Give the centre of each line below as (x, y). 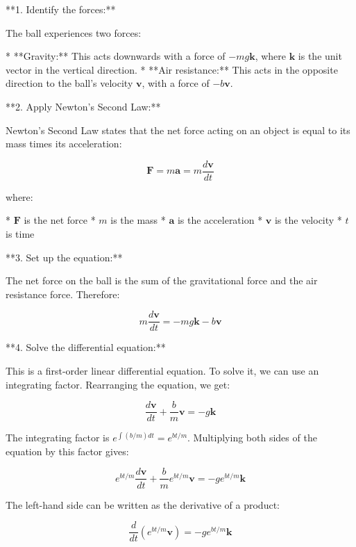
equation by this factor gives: (67, 451)
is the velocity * (308, 220)
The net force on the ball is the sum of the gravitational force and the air (162, 280)
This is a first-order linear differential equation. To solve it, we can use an (162, 371)
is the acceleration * (220, 220)
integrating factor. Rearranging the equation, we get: (118, 384)
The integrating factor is (58, 438)
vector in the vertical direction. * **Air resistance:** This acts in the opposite (172, 69)
